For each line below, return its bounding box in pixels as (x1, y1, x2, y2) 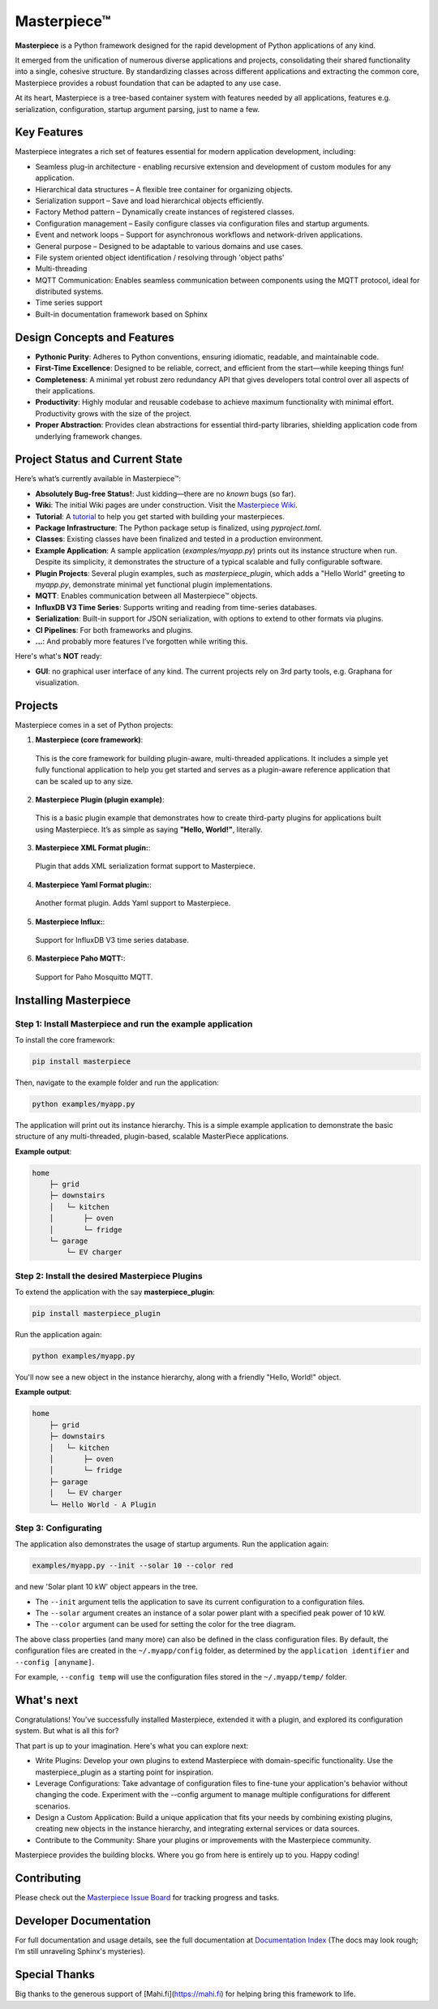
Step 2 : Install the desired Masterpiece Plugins (15, 1270, 203, 1281)
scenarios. (35, 1801, 71, 1811)
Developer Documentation (15, 1913, 152, 1927)
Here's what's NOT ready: (15, 652, 102, 661)
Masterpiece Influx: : (35, 917, 105, 927)
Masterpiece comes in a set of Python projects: (15, 720, 174, 729)
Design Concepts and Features (15, 330, 174, 344)
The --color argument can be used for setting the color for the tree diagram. (35, 1620, 296, 1629)
